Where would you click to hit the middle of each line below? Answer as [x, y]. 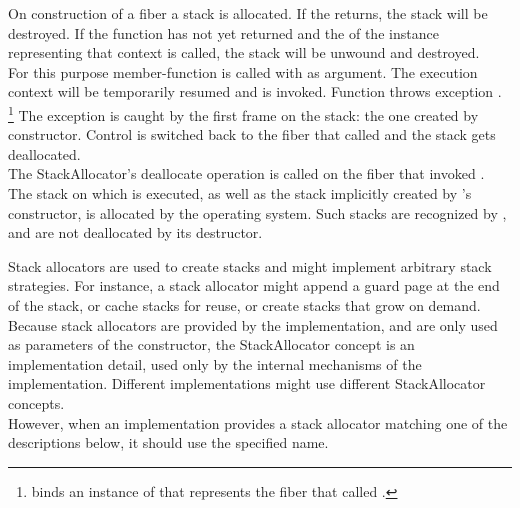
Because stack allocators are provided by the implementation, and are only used [253, 324]
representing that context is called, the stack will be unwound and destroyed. [244, 52]
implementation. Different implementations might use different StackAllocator [247, 383]
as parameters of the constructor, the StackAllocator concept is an [211, 344]
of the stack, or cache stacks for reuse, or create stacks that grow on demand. [244, 304]
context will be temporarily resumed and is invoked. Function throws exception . [255, 91]
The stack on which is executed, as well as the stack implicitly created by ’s [240, 193]
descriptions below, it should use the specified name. [168, 442]
